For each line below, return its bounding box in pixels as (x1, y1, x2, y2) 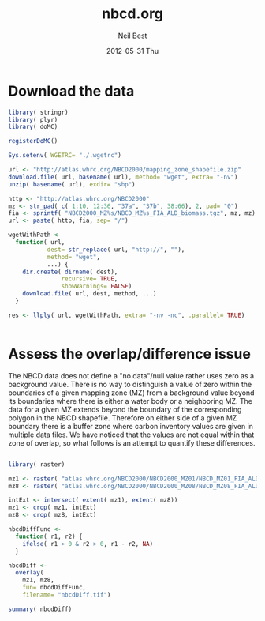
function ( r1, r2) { (15, 533, 83, 540)
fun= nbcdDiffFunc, (22, 584, 87, 592)
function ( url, (15, 239, 65, 247)
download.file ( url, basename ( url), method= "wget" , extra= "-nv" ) (8, 173, 238, 181)
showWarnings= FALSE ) (61, 282, 132, 291)
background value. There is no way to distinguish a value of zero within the (8, 379, 252, 389)
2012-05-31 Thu (106, 46, 159, 55)
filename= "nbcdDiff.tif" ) (22, 591, 111, 599)
